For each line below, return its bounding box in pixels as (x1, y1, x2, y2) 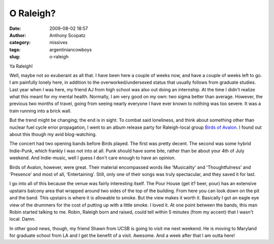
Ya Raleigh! (9, 63, 33, 69)
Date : (9, 25, 21, 31)
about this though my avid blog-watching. (9, 131, 97, 137)
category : (9, 40, 31, 46)
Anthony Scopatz (49, 32, 86, 38)
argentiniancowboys (49, 46, 92, 53)
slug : (9, 54, 20, 60)
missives (49, 40, 68, 46)
